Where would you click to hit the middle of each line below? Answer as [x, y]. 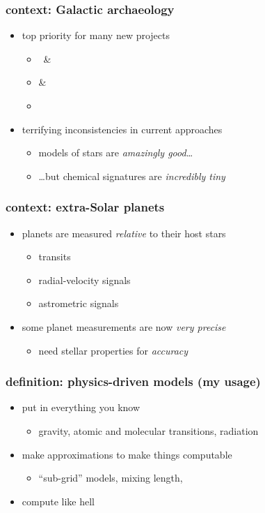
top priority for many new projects [96, 35]
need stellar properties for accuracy [113, 350]
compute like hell [58, 501]
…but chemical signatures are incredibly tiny [132, 176]
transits [55, 256]
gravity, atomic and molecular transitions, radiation [148, 430]
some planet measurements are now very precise [124, 326]
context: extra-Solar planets [85, 207]
